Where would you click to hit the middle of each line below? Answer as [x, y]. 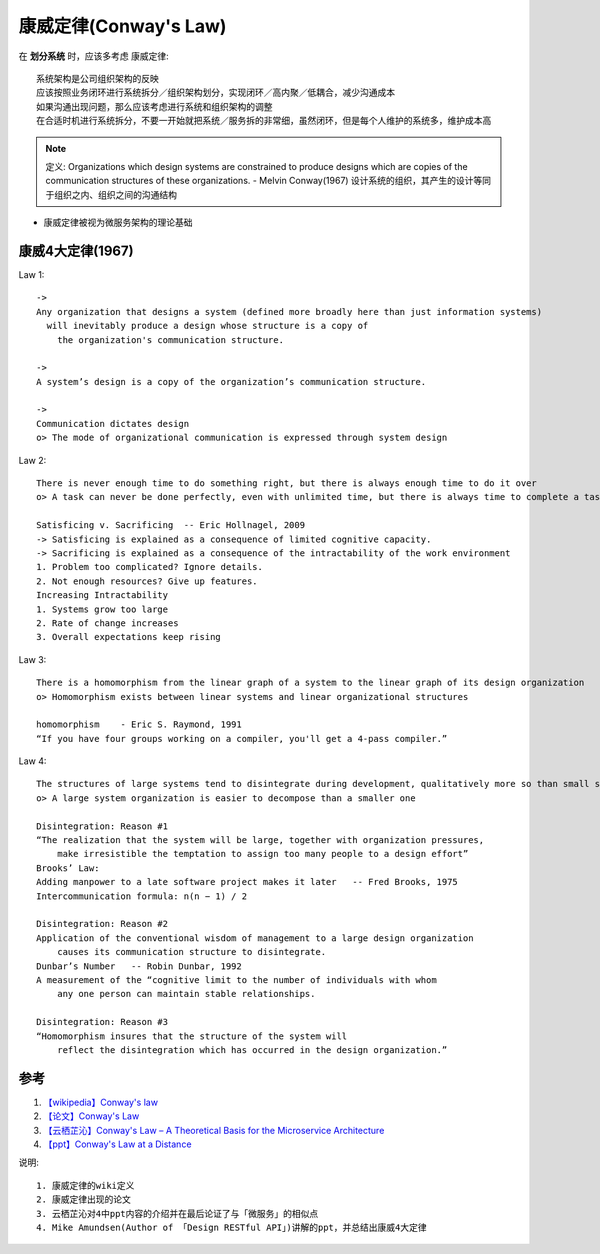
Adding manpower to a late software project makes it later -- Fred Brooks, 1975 [247, 882]
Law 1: [31, 274]
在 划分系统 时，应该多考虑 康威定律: [93, 56]
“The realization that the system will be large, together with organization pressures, [260, 840]
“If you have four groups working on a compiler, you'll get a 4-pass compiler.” [242, 738]
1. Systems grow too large [102, 609]
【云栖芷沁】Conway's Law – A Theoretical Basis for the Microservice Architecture [214, 1130]
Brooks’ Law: [68, 868]
